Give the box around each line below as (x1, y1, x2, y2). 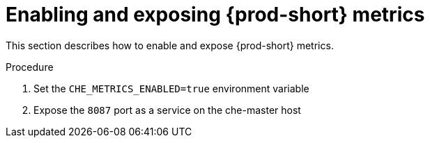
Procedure (6, 60, 54, 73)
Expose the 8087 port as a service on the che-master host (33, 103, 301, 116)
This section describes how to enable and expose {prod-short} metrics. (6, 39, 334, 51)
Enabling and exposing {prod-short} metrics (6, 3, 425, 26)
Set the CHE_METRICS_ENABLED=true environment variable (33, 82, 309, 94)
